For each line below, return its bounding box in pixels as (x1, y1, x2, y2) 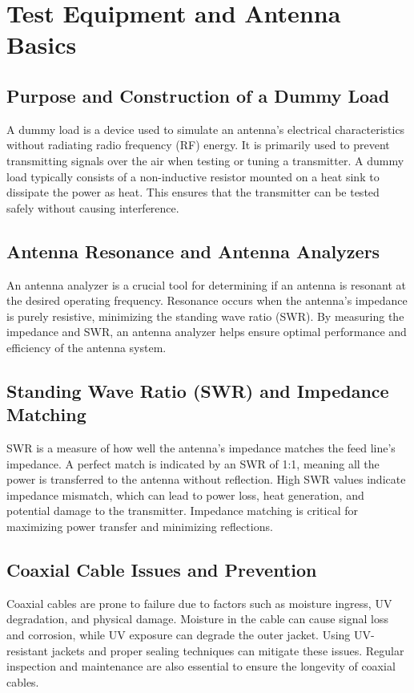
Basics (6, 28, 77, 61)
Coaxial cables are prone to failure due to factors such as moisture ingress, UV (6, 594, 392, 611)
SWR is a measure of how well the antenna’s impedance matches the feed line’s (6, 440, 396, 456)
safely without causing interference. (6, 199, 179, 216)
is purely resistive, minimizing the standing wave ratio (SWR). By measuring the (6, 307, 404, 324)
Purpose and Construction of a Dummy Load (6, 83, 390, 107)
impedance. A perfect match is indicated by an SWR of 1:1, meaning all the (6, 455, 380, 472)
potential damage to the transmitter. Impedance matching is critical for (6, 502, 358, 519)
